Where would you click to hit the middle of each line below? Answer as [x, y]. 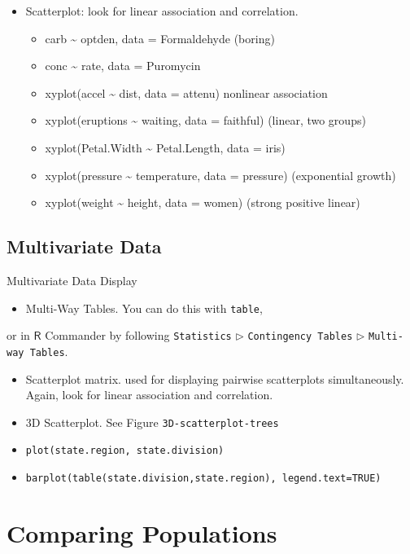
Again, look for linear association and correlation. [149, 395]
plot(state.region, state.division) [125, 451]
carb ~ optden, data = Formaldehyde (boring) [160, 38]
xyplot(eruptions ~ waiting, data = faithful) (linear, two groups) [205, 120]
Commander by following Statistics [138, 335]
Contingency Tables [300, 337]
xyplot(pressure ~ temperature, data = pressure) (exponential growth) [220, 175]
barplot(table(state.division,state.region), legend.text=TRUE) [203, 479]
